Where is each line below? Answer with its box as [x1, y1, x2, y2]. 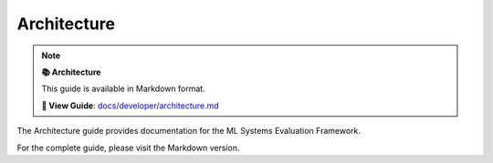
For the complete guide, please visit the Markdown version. [16, 142, 240, 153]
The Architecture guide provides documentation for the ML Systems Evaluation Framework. [16, 126, 361, 137]
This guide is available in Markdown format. [41, 83, 205, 95]
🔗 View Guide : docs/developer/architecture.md [41, 100, 219, 111]
